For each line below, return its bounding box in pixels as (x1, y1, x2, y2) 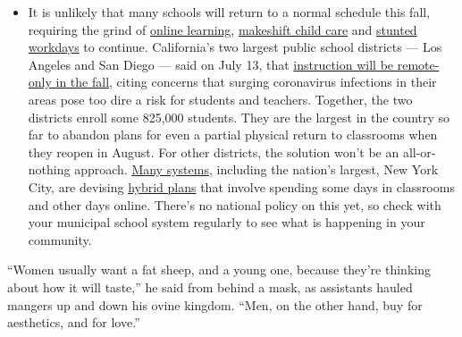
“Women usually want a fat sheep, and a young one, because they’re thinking (7, 260, 431, 279)
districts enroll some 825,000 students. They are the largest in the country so (28, 107, 450, 126)
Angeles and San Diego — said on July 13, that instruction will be (28, 55, 394, 73)
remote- (397, 55, 440, 73)
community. (28, 230, 92, 249)
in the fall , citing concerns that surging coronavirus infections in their (55, 72, 437, 91)
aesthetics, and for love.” (7, 313, 140, 332)
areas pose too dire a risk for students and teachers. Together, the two (28, 89, 413, 108)
